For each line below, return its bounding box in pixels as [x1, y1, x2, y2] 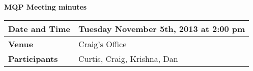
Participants [8, 52, 58, 64]
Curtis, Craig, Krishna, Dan [78, 52, 178, 64]
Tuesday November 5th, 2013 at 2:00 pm [78, 22, 245, 34]
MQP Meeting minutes [4, 2, 87, 12]
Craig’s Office [78, 38, 127, 50]
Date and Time [8, 22, 70, 34]
